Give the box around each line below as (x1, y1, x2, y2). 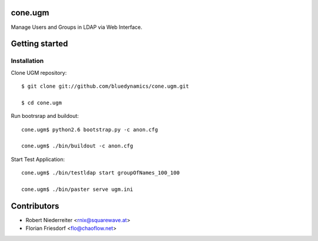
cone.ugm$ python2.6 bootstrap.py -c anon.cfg (21, 126, 158, 133)
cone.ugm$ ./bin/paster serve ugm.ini (21, 186, 134, 193)
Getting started (11, 39, 68, 49)
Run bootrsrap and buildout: (11, 113, 79, 120)
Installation (11, 57, 44, 65)
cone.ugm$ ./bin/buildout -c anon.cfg (21, 143, 134, 150)
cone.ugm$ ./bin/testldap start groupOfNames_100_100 (21, 170, 180, 176)
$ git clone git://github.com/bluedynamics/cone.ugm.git (21, 83, 190, 90)
